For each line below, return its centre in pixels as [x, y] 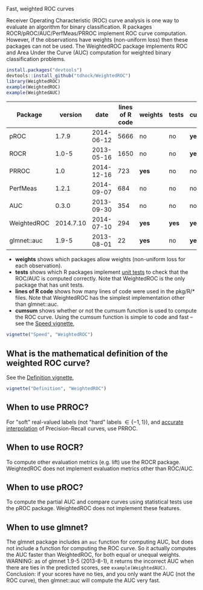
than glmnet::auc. [37, 304]
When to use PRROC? [47, 407]
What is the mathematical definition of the [87, 353]
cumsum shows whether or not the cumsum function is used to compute [106, 311]
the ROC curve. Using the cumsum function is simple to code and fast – [104, 317]
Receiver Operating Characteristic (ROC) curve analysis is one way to [93, 20]
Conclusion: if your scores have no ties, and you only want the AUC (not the [101, 574]
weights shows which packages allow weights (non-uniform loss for [100, 259]
